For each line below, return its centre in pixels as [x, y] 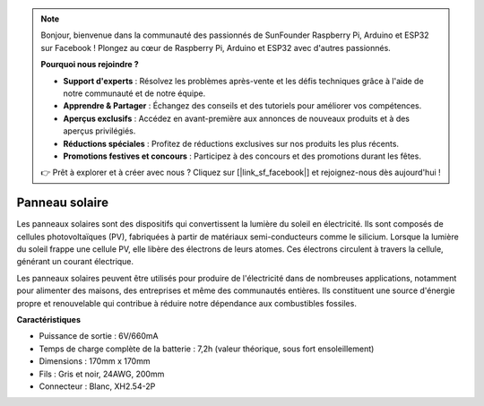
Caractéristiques [48, 319]
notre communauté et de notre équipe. [134, 93]
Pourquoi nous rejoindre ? [90, 65]
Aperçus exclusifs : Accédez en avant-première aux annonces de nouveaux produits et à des [237, 118]
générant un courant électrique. [75, 262]
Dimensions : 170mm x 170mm [95, 361]
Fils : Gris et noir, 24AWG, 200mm [102, 374]
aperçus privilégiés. [99, 131]
